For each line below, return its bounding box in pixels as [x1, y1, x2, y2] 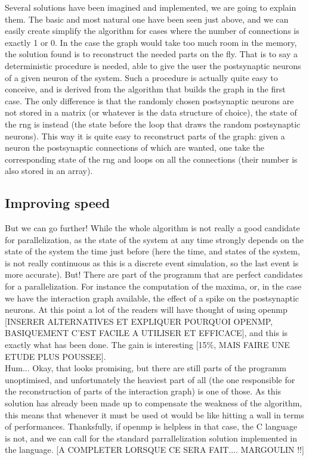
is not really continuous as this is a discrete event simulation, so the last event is [5, 256, 299, 269]
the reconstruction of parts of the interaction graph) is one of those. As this [5, 385, 282, 397]
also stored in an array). [5, 164, 93, 177]
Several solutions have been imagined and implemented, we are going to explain [5, 1, 296, 13]
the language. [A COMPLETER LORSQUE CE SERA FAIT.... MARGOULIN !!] [5, 443, 304, 456]
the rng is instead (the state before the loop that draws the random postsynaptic [5, 117, 301, 130]
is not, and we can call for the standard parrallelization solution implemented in [5, 431, 298, 444]
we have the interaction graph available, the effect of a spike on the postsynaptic [5, 291, 299, 304]
